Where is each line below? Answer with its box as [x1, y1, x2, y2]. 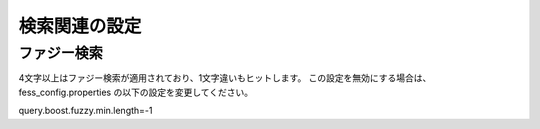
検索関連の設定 [18, 15, 142, 37]
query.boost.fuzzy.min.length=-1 [18, 105, 153, 117]
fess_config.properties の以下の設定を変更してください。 [18, 86, 254, 98]
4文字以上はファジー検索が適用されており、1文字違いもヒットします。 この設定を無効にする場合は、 [18, 72, 432, 84]
